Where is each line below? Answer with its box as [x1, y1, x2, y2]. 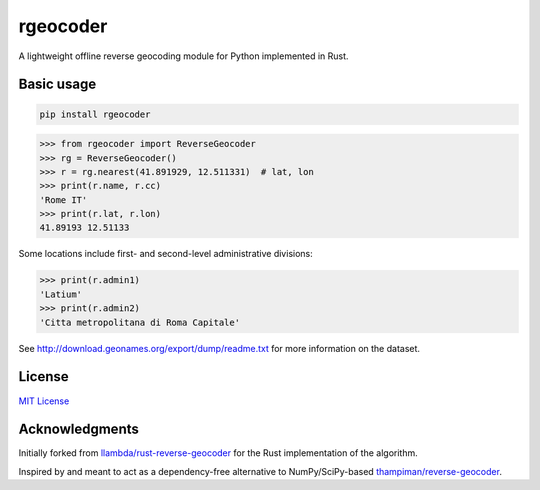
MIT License [18, 395, 70, 407]
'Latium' [39, 288, 83, 300]
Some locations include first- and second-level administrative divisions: [18, 248, 314, 260]
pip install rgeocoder [39, 108, 151, 120]
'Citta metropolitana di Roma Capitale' [39, 316, 240, 328]
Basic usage [18, 76, 97, 93]
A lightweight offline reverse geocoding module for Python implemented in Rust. [18, 50, 349, 62]
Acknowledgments [18, 421, 140, 438]
